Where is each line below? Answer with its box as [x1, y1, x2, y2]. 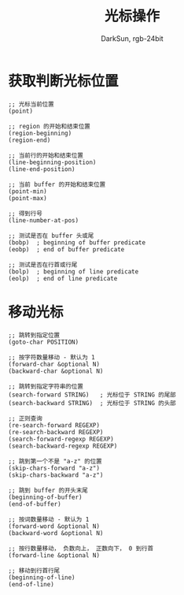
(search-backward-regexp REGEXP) [8, 442, 118, 450]
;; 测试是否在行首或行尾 [8, 261, 78, 269]
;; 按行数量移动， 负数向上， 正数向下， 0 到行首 [8, 545, 154, 552]
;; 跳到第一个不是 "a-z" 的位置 [8, 457, 102, 465]
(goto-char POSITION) [8, 338, 79, 346]
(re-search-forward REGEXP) [8, 421, 101, 430]
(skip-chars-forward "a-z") [8, 464, 101, 472]
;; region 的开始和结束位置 [8, 122, 90, 130]
